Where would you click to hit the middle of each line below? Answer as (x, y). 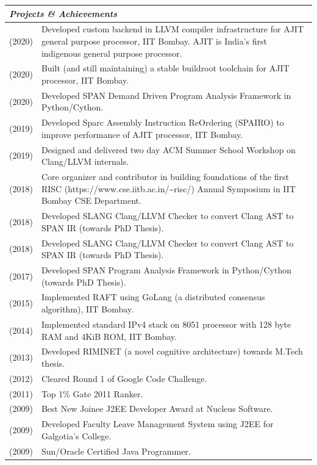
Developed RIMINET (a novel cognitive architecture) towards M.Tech (172, 351)
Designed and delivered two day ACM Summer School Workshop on (168, 149)
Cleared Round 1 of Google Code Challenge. (124, 378)
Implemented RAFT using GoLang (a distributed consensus (153, 297)
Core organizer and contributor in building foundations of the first (165, 177)
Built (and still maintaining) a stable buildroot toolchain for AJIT (165, 68)
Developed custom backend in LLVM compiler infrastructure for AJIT (172, 29)
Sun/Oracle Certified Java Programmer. (116, 451)
